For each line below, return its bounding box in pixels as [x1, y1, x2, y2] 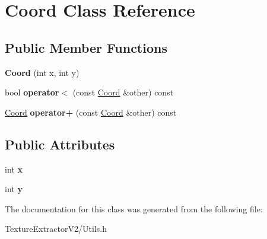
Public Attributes [5, 135, 115, 153]
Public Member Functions [5, 38, 167, 56]
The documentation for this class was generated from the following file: [5, 202, 263, 215]
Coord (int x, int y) [5, 66, 80, 78]
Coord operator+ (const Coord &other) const [5, 106, 177, 118]
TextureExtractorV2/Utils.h [5, 222, 107, 235]
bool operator [5, 86, 59, 98]
